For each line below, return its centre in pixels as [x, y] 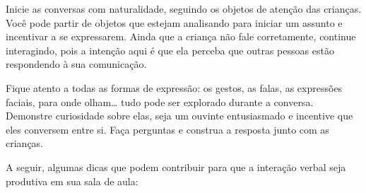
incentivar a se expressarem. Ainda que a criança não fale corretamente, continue [181, 36]
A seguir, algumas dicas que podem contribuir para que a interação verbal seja [176, 166]
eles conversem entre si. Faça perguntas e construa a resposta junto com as [167, 129]
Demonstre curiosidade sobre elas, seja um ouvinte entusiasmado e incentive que [179, 116]
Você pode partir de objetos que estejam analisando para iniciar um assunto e [174, 22]
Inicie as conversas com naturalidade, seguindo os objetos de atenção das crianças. [184, 8]
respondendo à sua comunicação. [76, 64]
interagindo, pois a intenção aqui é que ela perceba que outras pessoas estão [170, 50]
